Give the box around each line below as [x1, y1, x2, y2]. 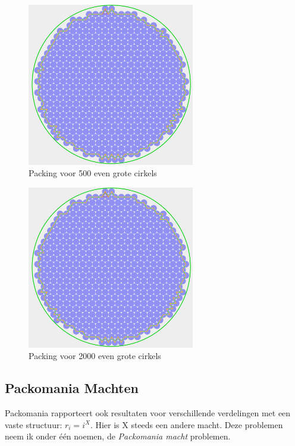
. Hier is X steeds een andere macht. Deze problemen [90, 418, 283, 431]
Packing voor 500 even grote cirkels [29, 167, 157, 179]
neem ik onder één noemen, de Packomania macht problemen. [5, 430, 231, 442]
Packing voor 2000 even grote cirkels [29, 350, 161, 362]
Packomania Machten [5, 379, 139, 397]
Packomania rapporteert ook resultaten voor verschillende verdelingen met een [5, 406, 291, 419]
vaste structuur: [5, 418, 62, 431]
